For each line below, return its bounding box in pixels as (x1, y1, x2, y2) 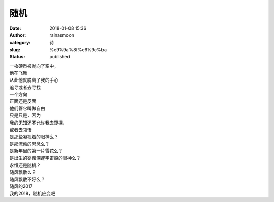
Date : (9, 25, 21, 31)
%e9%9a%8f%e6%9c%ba (49, 46, 107, 53)
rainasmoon (49, 32, 75, 38)
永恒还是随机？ (9, 162, 41, 168)
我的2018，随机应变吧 (9, 190, 55, 196)
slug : (9, 46, 20, 53)
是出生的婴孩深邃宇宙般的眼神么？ (9, 155, 81, 161)
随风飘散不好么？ (9, 176, 45, 182)
